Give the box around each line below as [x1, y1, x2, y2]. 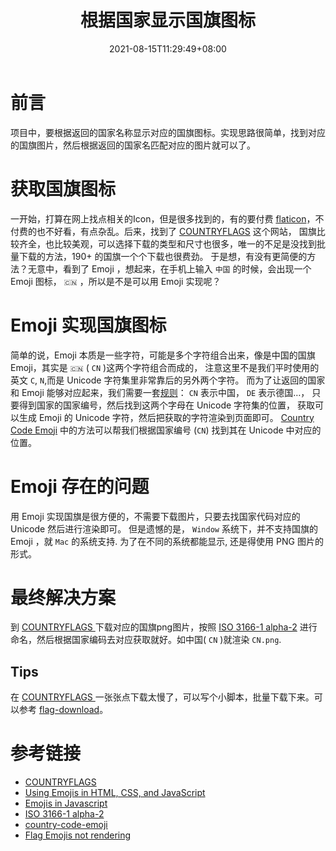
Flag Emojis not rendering [24, 829, 132, 841]
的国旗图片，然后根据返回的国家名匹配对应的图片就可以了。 [10, 139, 256, 151]
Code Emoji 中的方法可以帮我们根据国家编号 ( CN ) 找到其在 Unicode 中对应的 [10, 424, 322, 436]
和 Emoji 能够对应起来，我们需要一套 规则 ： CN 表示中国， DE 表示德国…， [10, 386, 310, 398]
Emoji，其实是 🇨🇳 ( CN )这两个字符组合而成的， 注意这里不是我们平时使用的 [10, 361, 320, 373]
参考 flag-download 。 [18, 704, 109, 716]
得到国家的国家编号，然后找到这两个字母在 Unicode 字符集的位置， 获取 [18, 399, 316, 411]
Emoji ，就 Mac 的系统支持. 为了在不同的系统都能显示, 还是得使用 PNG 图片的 [10, 535, 324, 547]
